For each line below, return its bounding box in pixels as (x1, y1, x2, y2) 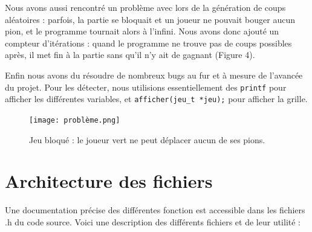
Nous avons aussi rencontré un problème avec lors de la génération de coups (5, 1, 286, 13)
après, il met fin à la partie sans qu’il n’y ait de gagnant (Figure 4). (5, 48, 255, 61)
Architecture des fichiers (5, 169, 213, 193)
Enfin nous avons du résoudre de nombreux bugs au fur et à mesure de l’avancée (5, 68, 303, 81)
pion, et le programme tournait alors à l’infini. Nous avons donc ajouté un (5, 25, 279, 37)
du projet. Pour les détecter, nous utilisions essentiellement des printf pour (5, 80, 287, 93)
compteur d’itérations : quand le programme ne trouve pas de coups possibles (5, 36, 292, 49)
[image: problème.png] (29, 115, 120, 124)
